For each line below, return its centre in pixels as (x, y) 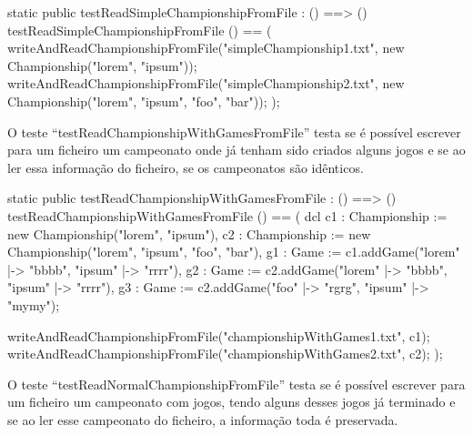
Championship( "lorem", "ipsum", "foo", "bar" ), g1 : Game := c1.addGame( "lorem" (234, 252)
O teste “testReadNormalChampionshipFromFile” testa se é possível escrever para (236, 384)
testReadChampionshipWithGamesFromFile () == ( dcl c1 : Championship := (227, 215)
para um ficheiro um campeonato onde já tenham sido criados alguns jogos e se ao (236, 150)
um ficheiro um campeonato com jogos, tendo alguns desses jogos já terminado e (231, 402)
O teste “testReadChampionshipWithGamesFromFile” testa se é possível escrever (234, 132)
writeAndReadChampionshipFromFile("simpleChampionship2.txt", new (206, 83)
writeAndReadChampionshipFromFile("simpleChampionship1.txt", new (206, 48)
